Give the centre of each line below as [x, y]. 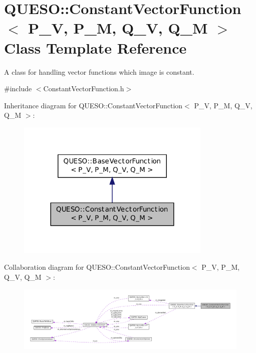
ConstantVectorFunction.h [84, 89]
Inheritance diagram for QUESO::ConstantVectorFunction [93, 105]
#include [18, 89]
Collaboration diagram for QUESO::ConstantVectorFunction [97, 267]
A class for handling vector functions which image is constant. [99, 71]
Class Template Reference [95, 47]
